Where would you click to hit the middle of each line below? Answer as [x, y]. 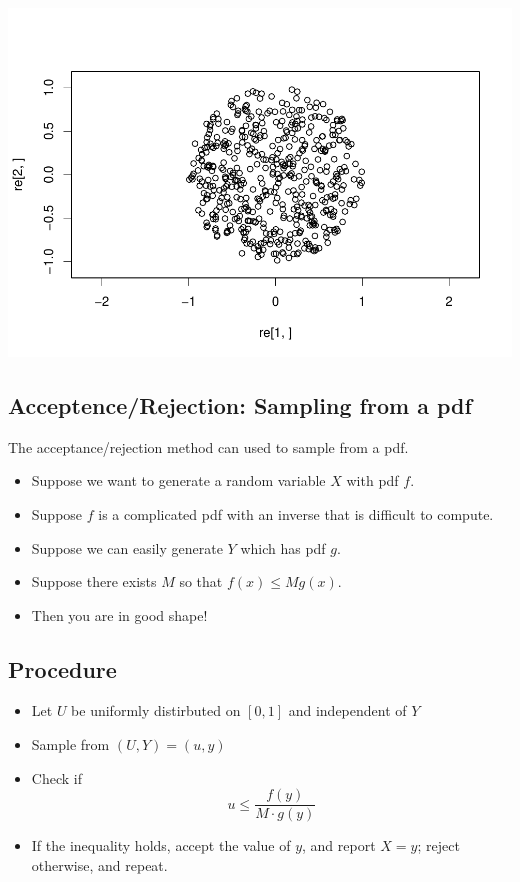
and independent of [347, 710]
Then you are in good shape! [119, 614]
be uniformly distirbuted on [156, 710]
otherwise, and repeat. [99, 864]
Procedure [62, 668]
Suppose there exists [94, 581]
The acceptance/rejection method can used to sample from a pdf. [208, 446]
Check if [56, 777]
